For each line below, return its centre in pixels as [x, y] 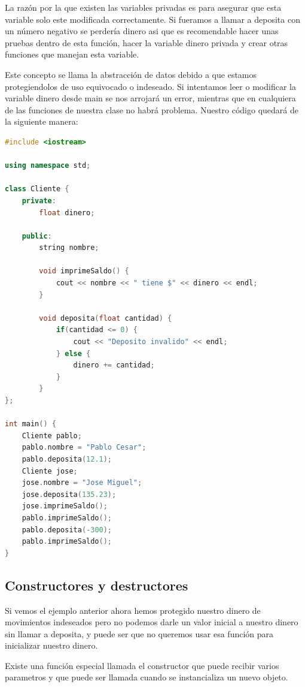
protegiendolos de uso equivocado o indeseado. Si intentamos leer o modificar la [150, 86]
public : [37, 236]
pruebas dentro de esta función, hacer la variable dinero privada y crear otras [147, 42]
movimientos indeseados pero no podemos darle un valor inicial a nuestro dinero [152, 622]
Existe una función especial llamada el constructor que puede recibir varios [142, 665]
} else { [73, 353]
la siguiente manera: [42, 121]
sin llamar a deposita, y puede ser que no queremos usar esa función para [139, 633]
